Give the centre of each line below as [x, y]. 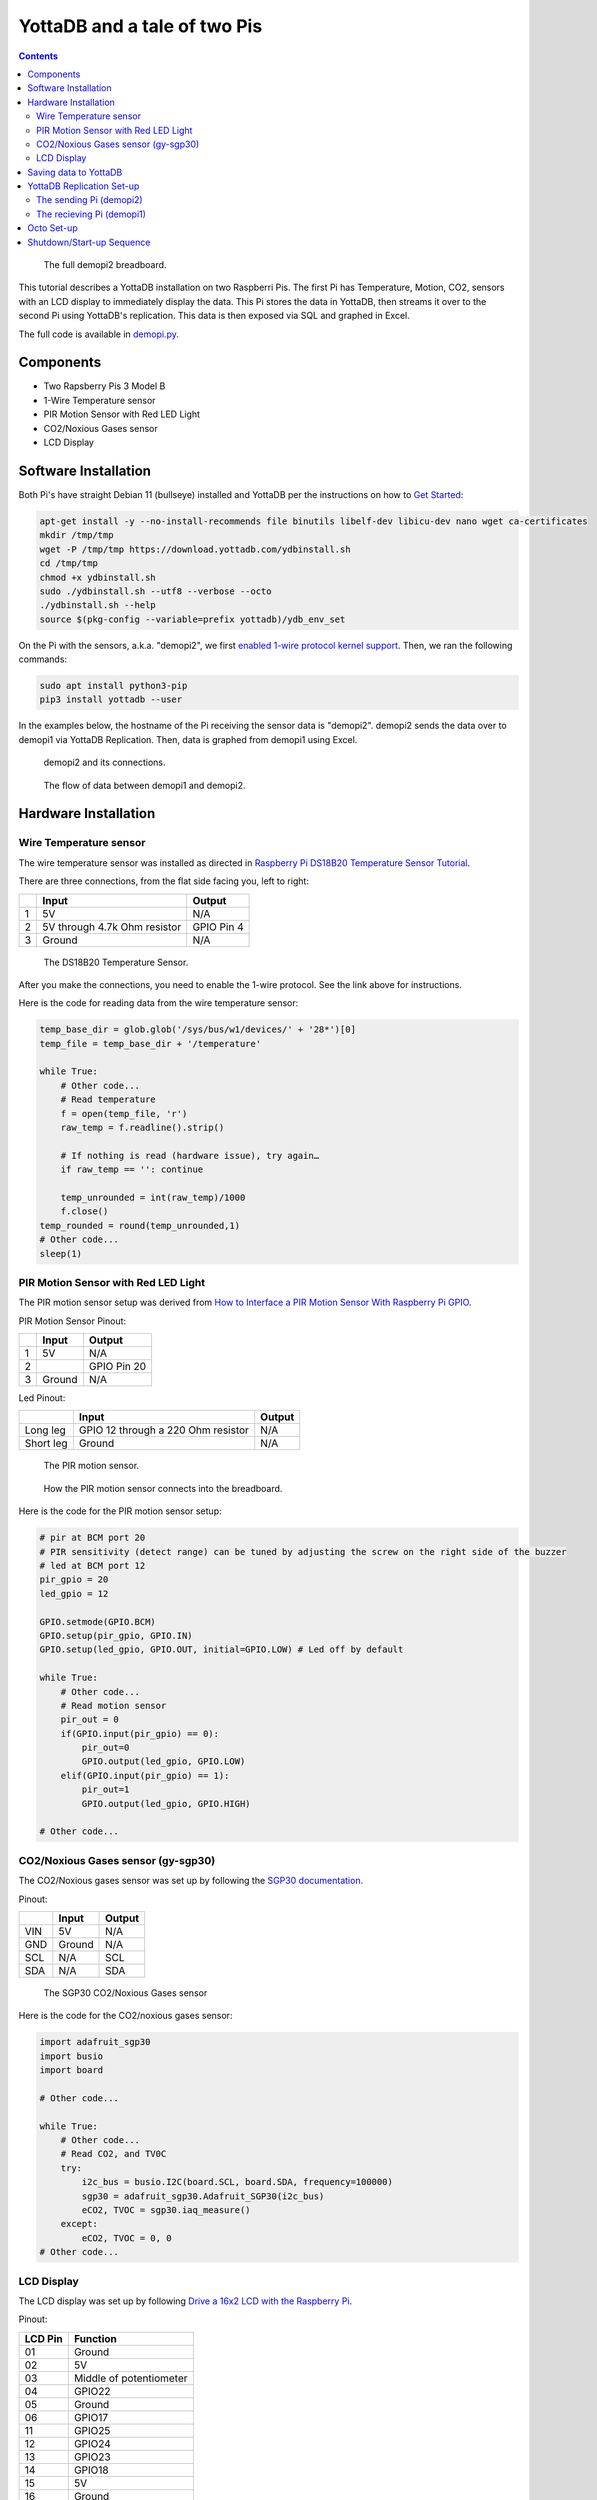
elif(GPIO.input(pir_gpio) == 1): [145, 1775]
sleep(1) [61, 1253]
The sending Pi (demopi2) [90, 200]
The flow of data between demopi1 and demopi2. [144, 785]
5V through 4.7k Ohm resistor [112, 927]
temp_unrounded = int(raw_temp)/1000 [153, 1197]
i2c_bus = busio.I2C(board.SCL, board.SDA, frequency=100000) [237, 2182]
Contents [38, 56]
